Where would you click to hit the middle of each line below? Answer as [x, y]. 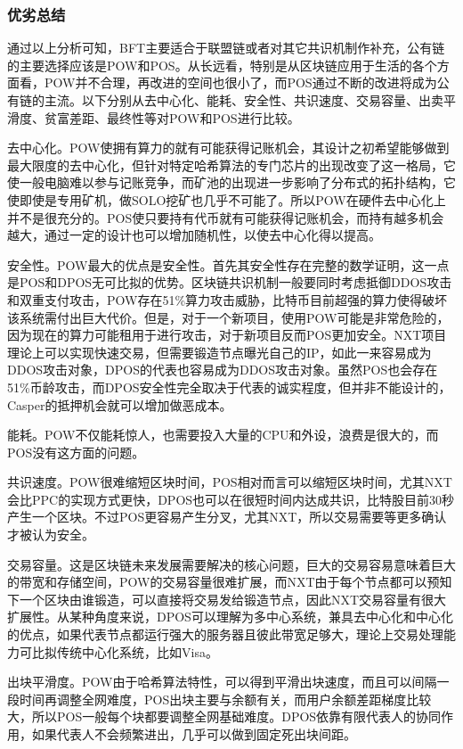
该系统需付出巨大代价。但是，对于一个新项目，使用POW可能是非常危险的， [228, 317]
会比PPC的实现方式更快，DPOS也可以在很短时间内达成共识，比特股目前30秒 [231, 499]
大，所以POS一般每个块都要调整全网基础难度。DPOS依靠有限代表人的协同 [224, 716]
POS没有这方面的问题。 [76, 452]
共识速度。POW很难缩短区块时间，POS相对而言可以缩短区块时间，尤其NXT [230, 482]
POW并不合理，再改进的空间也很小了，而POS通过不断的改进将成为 [240, 82]
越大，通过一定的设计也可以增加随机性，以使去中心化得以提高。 [194, 235]
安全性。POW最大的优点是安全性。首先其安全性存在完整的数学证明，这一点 [228, 264]
